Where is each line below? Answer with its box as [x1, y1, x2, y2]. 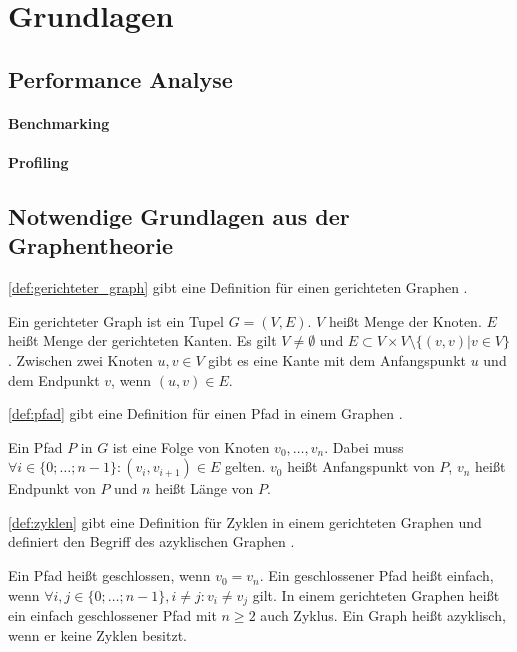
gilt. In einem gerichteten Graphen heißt [252, 584, 500, 605]
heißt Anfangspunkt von [287, 456, 435, 477]
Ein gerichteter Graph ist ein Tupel [8, 310, 224, 331]
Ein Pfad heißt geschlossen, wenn [8, 565, 211, 586]
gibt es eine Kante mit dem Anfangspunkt [208, 349, 466, 370]
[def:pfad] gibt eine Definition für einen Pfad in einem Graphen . [8, 403, 403, 424]
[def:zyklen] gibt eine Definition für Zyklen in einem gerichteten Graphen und [8, 511, 482, 532]
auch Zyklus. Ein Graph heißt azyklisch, [260, 605, 506, 626]
